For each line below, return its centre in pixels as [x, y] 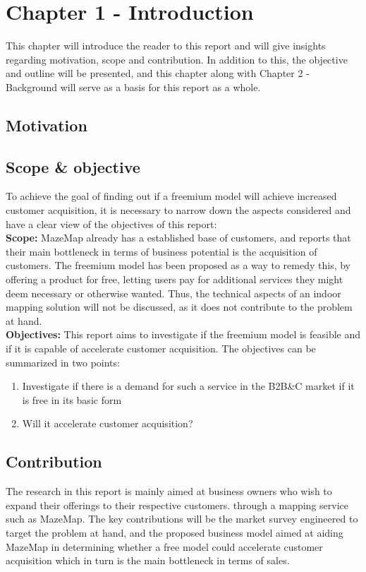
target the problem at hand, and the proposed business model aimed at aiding [175, 532]
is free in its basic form [72, 399]
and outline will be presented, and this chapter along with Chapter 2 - [158, 73]
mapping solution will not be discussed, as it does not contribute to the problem [179, 307]
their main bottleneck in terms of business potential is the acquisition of [161, 251]
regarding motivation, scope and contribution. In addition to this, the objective [177, 59]
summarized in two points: [63, 362]
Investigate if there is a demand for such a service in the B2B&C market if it [188, 386]
